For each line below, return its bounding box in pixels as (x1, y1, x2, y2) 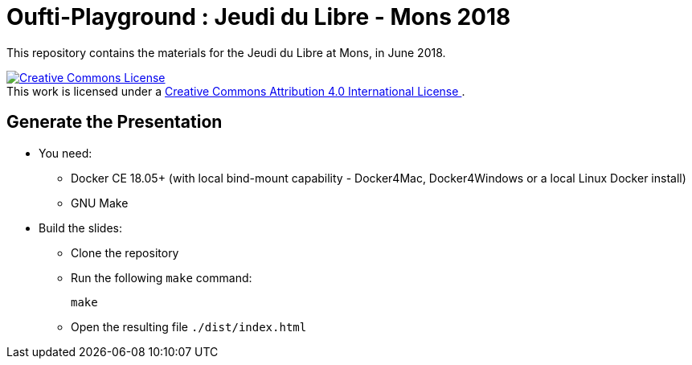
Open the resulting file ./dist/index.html (71, 319, 307, 334)
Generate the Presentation (6, 112, 223, 133)
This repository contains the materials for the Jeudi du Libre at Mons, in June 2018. (6, 45, 446, 59)
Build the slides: (39, 220, 123, 235)
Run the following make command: (71, 270, 252, 285)
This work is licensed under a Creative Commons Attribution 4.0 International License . (6, 84, 465, 98)
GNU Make (71, 195, 129, 210)
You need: (39, 146, 92, 160)
